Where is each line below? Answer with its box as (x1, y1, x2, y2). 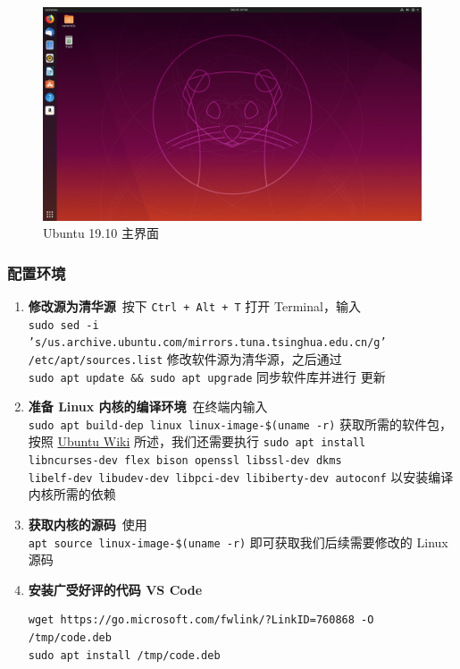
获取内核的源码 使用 (28, 515, 147, 533)
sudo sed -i (28, 318, 99, 332)
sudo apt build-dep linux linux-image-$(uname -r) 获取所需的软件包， (28, 414, 453, 433)
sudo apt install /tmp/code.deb (28, 648, 221, 662)
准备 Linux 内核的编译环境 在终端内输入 (28, 397, 268, 416)
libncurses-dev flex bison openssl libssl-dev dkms (28, 454, 342, 468)
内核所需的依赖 (28, 485, 116, 504)
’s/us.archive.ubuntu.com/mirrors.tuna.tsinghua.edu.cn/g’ (28, 336, 387, 350)
